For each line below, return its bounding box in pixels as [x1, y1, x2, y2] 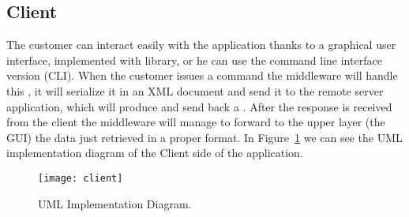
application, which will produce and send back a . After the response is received [6, 98, 392, 114]
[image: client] [38, 172, 123, 184]
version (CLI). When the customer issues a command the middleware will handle [6, 67, 398, 84]
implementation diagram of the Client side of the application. [6, 144, 303, 161]
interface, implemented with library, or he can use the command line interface [6, 51, 382, 68]
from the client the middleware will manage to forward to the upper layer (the [6, 114, 385, 130]
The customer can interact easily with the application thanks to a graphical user [6, 36, 396, 53]
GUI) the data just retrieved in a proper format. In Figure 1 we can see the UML [6, 129, 403, 145]
